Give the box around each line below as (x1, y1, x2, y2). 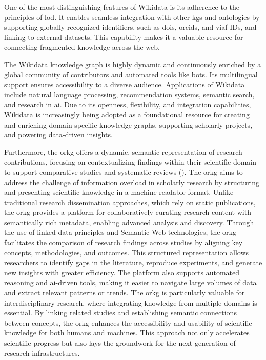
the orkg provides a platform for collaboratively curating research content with (4, 207, 251, 217)
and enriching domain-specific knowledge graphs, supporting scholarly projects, (4, 119, 253, 130)
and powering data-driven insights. (4, 129, 113, 140)
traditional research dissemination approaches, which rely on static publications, (4, 196, 256, 207)
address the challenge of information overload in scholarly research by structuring (4, 176, 260, 187)
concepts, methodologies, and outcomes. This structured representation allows (4, 247, 249, 257)
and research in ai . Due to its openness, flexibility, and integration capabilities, (4, 99, 251, 110)
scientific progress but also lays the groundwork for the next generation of (4, 337, 236, 348)
